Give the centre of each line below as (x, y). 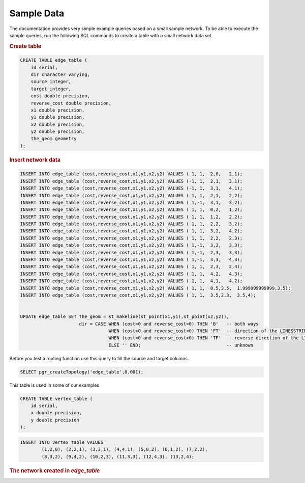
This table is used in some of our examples (54, 385)
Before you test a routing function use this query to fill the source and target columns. (99, 358)
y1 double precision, (58, 117)
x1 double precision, (58, 110)
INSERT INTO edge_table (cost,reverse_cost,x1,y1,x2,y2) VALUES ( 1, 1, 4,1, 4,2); (131, 281)
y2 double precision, (58, 132)
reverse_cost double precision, (71, 103)
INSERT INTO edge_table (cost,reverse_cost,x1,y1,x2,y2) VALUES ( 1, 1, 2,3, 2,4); (131, 267)
